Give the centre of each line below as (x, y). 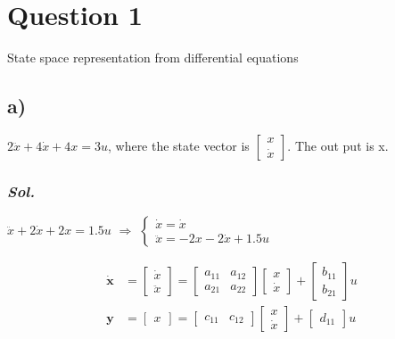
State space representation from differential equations (153, 58)
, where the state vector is (178, 145)
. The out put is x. (338, 145)
